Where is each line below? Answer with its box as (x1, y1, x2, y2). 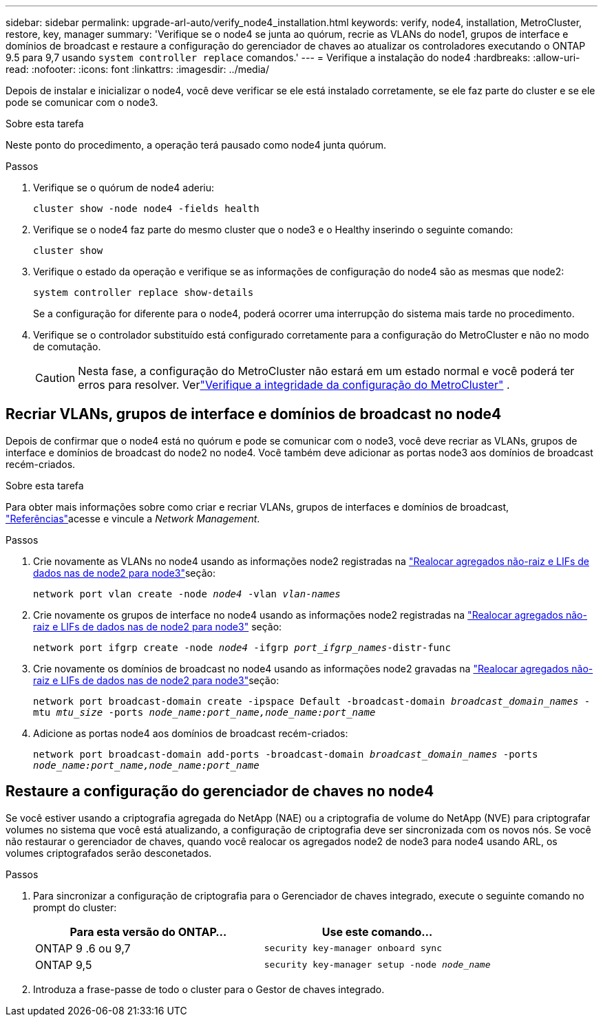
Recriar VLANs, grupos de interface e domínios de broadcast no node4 (6, 405, 502, 423)
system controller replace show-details (33, 287, 254, 298)
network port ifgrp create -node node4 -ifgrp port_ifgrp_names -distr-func (33, 641, 451, 653)
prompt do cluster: (33, 901, 117, 913)
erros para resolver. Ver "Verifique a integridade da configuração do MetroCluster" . (78, 378, 510, 392)
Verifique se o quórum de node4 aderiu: (33, 182, 215, 193)
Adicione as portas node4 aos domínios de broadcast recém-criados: (33, 727, 348, 739)
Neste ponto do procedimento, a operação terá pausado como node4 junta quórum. (6, 139, 387, 151)
